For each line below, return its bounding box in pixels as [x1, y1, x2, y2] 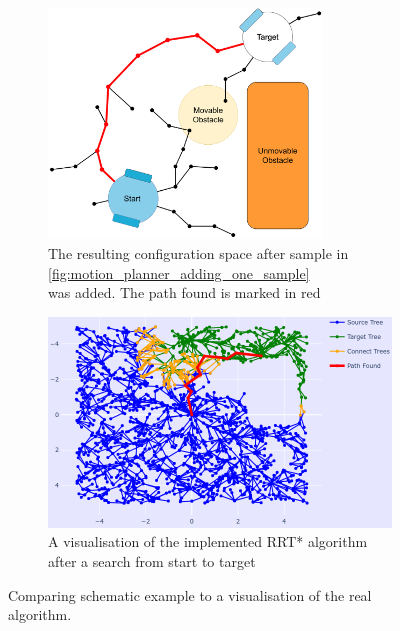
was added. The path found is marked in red [48, 282, 321, 303]
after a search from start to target [48, 550, 256, 571]
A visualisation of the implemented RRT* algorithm [48, 531, 368, 552]
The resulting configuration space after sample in [48, 242, 349, 263]
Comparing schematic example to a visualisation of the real [8, 584, 372, 605]
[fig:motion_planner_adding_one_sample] [48, 262, 310, 283]
